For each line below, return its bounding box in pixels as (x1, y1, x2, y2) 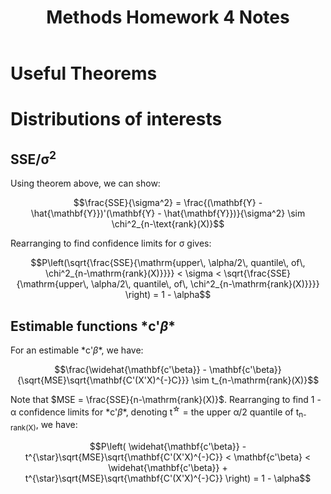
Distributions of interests (10, 108, 223, 131)
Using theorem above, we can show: (10, 177, 161, 190)
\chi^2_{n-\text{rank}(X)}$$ (111, 218, 225, 230)
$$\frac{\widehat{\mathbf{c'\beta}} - (54, 364, 208, 375)
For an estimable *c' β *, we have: (10, 344, 144, 356)
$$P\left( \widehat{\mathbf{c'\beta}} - (89, 441, 247, 453)
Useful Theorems (10, 62, 158, 85)
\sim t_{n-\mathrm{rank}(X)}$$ (191, 374, 320, 386)
